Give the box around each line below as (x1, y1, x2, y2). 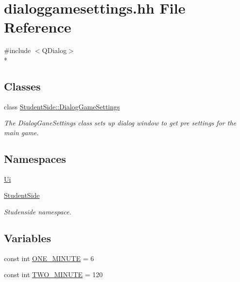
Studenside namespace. (4, 206, 71, 216)
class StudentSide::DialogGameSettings (4, 101, 120, 111)
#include (4, 45, 31, 55)
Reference (4, 17, 71, 37)
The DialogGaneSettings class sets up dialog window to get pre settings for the (4, 118, 236, 128)
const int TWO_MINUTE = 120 (4, 269, 103, 280)
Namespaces (4, 151, 66, 166)
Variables (4, 230, 51, 245)
